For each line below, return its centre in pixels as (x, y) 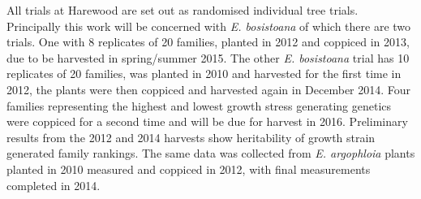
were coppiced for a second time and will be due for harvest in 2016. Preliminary (207, 121)
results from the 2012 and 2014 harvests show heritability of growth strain (191, 137)
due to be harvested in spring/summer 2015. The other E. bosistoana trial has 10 (208, 57)
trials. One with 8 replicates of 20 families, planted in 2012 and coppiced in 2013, (208, 42)
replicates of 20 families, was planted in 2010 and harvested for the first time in (204, 74)
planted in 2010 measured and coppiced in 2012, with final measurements (189, 169)
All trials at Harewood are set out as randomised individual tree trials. (183, 10)
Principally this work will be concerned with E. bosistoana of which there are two (209, 26)
